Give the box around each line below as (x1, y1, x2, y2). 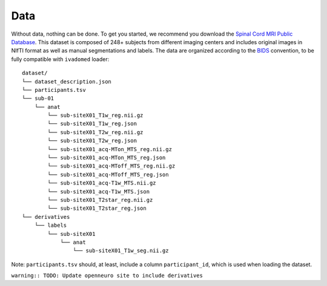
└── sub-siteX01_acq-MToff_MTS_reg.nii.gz (47, 163, 176, 169)
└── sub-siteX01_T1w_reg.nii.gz (47, 112, 144, 119)
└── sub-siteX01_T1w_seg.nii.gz (73, 247, 169, 254)
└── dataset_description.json (22, 78, 112, 85)
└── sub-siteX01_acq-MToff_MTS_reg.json (47, 171, 169, 178)
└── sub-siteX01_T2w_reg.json (47, 137, 137, 145)
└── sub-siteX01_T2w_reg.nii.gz (47, 129, 144, 135)
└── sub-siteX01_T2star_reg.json (47, 205, 147, 212)
